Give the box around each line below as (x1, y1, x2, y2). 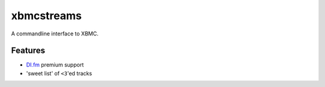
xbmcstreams (11, 9, 82, 22)
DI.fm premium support (26, 61, 84, 68)
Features (11, 46, 45, 56)
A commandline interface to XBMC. (11, 30, 99, 37)
